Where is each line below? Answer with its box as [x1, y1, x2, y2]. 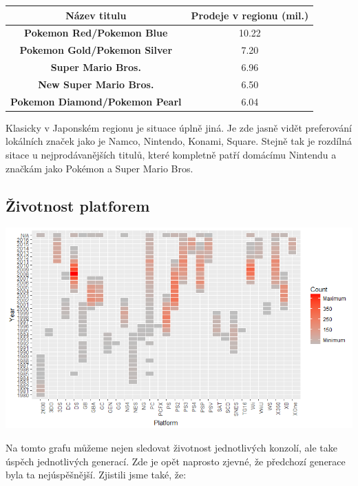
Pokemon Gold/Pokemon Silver [19, 43, 173, 57]
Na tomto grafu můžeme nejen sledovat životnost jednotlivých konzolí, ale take [6, 441, 337, 455]
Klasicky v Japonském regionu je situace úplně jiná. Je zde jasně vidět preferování [6, 120, 352, 134]
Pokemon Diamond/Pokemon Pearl [10, 94, 182, 108]
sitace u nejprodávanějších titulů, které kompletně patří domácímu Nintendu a [6, 148, 337, 161]
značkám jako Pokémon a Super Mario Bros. [6, 161, 193, 175]
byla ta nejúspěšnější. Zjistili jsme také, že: [6, 467, 187, 482]
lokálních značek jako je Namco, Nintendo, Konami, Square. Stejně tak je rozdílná [6, 134, 352, 148]
